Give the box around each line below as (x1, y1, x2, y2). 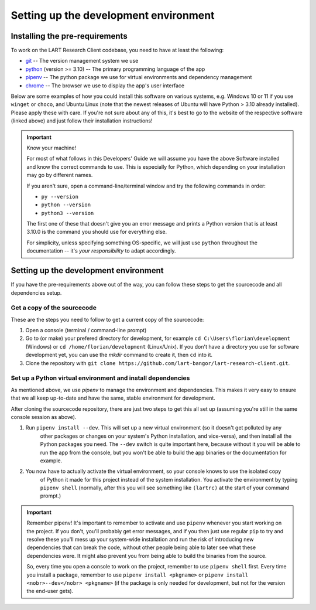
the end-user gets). (26, 588, 74, 595)
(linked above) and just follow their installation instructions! (11, 117, 153, 124)
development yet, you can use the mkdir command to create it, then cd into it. (25, 352, 213, 359)
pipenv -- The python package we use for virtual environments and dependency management (25, 74, 252, 81)
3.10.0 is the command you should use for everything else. (26, 229, 167, 236)
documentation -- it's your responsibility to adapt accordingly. (26, 247, 176, 254)
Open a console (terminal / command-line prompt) (25, 327, 147, 334)
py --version (41, 193, 79, 200)
